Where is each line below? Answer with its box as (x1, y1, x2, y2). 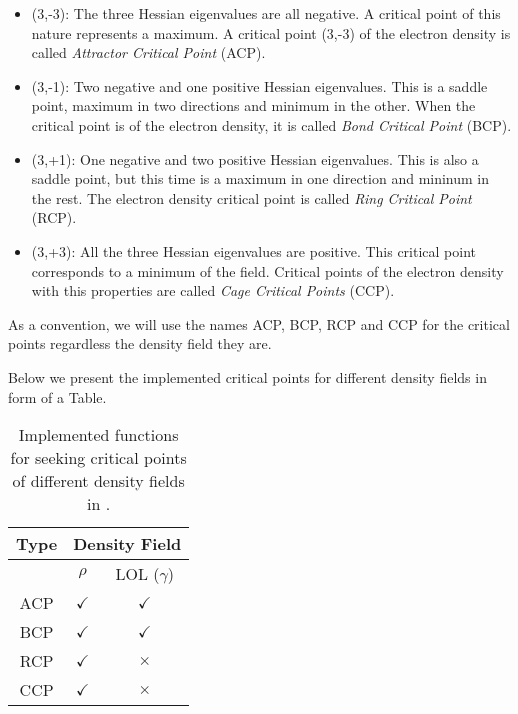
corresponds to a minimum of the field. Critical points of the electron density (31, 260, 504, 281)
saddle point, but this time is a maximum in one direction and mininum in (31, 168, 490, 189)
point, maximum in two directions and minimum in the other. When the (31, 95, 476, 116)
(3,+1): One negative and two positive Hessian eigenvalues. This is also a (31, 148, 479, 169)
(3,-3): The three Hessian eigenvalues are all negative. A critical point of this (31, 3, 501, 23)
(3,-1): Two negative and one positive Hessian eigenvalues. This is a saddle (31, 75, 488, 96)
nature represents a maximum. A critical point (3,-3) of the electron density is (31, 22, 511, 43)
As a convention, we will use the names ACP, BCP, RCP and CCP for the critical (8, 313, 510, 334)
